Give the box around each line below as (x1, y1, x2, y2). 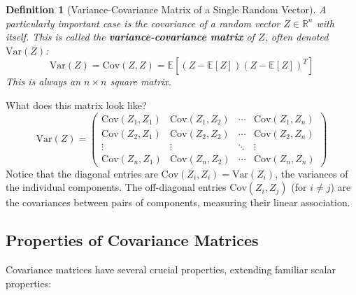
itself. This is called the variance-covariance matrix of (6, 29, 255, 44)
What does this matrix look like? (6, 97, 147, 112)
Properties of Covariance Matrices (6, 229, 259, 251)
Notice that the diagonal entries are (6, 166, 158, 180)
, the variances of (275, 166, 348, 180)
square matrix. (110, 74, 172, 89)
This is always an (6, 74, 81, 89)
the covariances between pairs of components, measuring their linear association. (6, 195, 350, 210)
